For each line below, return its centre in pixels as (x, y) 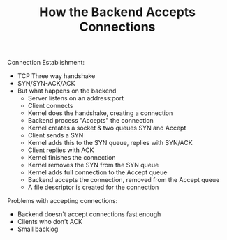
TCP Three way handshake (56, 76)
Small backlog (38, 229)
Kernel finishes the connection (72, 158)
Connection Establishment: (46, 63)
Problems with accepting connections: (63, 201)
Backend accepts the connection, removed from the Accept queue (124, 180)
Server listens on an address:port (76, 98)
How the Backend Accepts (117, 12)
